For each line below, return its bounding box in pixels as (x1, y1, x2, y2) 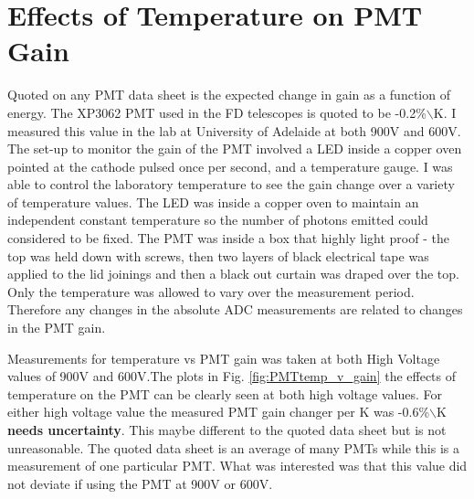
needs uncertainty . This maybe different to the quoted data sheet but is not (7, 420, 447, 439)
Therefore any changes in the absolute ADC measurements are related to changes (7, 300, 463, 319)
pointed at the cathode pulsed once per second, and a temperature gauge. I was (7, 156, 453, 175)
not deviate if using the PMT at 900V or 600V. (7, 473, 273, 493)
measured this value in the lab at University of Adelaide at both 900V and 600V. (7, 121, 461, 140)
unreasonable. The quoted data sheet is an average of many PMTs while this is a (7, 438, 459, 457)
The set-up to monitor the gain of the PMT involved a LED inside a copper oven (7, 139, 462, 158)
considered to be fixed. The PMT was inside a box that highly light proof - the (7, 228, 449, 248)
